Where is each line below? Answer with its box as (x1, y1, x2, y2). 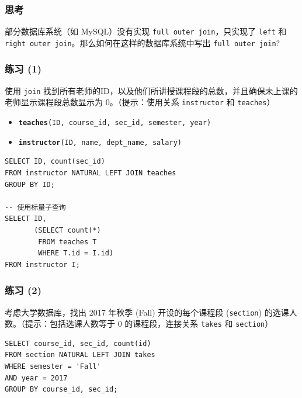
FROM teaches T (38, 237, 97, 246)
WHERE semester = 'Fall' (5, 362, 101, 371)
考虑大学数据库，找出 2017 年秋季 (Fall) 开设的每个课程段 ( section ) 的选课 (5, 306, 289, 318)
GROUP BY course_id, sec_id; (5, 385, 118, 394)
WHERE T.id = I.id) (38, 249, 114, 258)
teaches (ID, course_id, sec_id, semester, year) (18, 119, 211, 127)
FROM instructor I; (5, 260, 80, 269)
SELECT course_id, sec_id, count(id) (5, 339, 151, 348)
